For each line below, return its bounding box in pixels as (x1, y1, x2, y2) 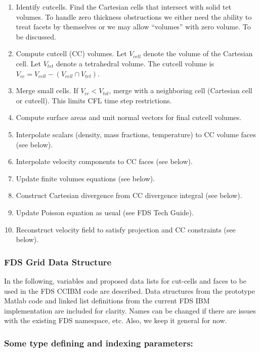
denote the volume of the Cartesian (143, 48, 253, 59)
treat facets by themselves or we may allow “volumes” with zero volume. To (16, 21, 251, 32)
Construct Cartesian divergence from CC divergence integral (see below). (16, 190, 242, 201)
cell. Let (16, 58, 41, 68)
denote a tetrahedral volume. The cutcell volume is (56, 58, 214, 68)
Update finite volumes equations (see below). (16, 173, 155, 183)
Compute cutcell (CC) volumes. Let (16, 48, 127, 59)
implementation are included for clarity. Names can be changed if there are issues (4, 305, 256, 316)
